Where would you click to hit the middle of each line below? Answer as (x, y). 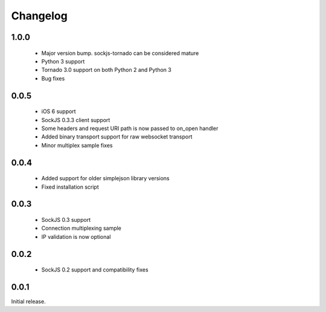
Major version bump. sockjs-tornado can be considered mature (120, 53)
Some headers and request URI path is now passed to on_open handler (130, 128)
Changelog (39, 16)
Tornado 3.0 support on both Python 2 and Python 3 (106, 70)
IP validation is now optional (76, 236)
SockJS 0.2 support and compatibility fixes (95, 270)
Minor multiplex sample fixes (77, 145)
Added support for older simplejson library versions (105, 178)
